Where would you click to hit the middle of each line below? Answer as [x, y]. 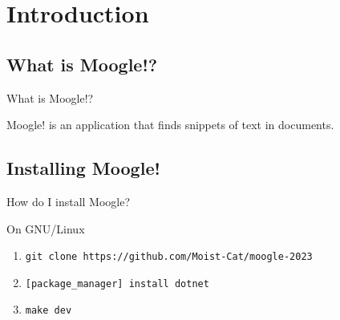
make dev [49, 311]
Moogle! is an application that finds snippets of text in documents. [170, 125]
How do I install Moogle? [69, 201]
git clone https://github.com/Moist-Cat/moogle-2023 [169, 257]
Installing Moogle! [83, 168]
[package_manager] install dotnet [117, 284]
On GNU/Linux [46, 228]
